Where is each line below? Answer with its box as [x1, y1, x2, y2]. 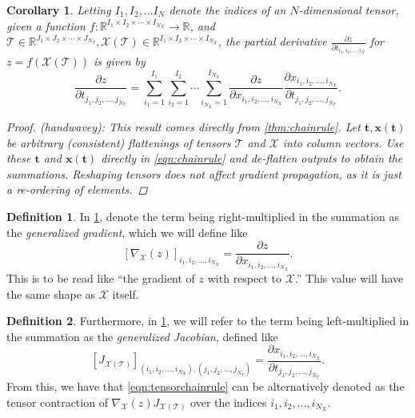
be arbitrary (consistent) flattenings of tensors [6, 134, 231, 151]
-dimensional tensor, [298, 2, 399, 18]
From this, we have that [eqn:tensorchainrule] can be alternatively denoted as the [6, 378, 405, 395]
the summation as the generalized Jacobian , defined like [6, 328, 278, 344]
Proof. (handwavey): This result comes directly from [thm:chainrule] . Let [6, 119, 361, 135]
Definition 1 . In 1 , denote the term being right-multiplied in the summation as [6, 208, 400, 225]
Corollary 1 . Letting [6, 2, 111, 18]
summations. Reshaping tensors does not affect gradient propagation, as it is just [6, 165, 401, 182]
